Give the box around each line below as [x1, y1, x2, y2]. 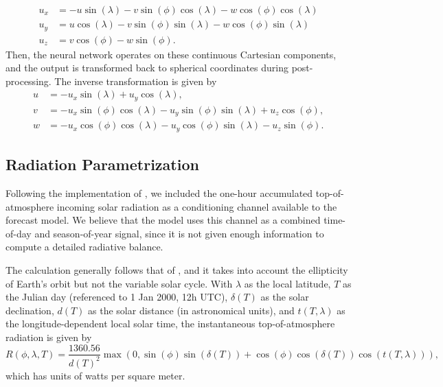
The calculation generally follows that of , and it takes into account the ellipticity [5, 262, 348, 277]
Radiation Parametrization [5, 154, 199, 175]
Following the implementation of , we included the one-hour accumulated [5, 185, 313, 200]
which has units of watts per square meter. [5, 368, 185, 382]
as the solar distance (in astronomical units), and [88, 303, 295, 317]
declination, [5, 303, 54, 317]
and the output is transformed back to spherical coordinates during [5, 60, 288, 75]
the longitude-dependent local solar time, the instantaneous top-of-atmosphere [5, 316, 335, 331]
